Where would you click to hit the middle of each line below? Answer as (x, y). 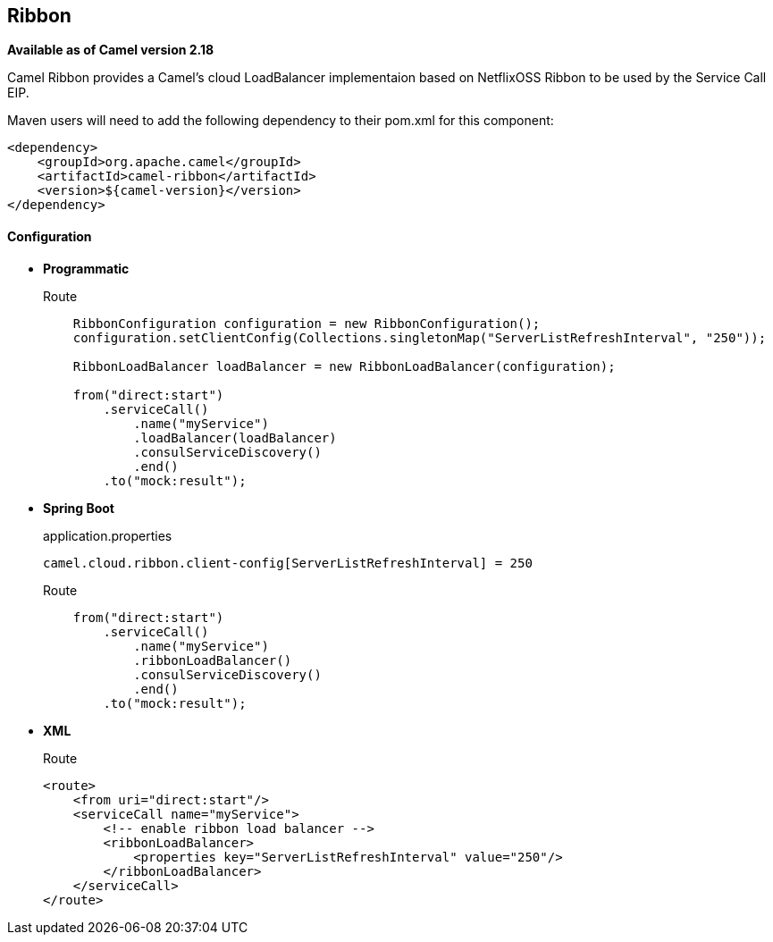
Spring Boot (79, 508)
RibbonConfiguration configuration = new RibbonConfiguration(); (307, 323)
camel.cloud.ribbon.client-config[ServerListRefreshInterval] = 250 (288, 563)
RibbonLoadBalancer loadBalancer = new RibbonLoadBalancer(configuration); (344, 366)
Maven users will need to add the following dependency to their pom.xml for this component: (281, 121)
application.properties (108, 535)
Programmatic (86, 268)
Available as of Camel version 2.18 (111, 50)
